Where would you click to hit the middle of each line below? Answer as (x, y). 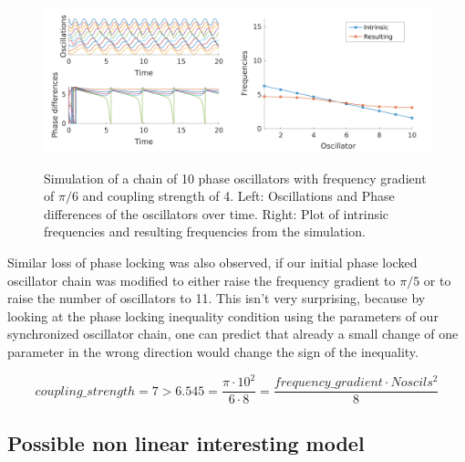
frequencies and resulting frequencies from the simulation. (205, 231)
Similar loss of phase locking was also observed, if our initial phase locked (212, 262)
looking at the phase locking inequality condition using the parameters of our (223, 315)
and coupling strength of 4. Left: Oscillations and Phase (238, 196)
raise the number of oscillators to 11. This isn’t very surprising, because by (217, 298)
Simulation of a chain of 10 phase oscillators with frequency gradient (235, 178)
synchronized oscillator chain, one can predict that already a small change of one (233, 334)
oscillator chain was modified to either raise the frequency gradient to (201, 280)
